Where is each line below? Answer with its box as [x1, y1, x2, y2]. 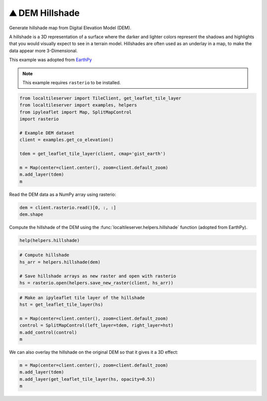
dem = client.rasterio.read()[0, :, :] [19, 205, 116, 210]
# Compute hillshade [19, 252, 69, 258]
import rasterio [19, 116, 59, 122]
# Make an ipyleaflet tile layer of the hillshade [19, 295, 145, 300]
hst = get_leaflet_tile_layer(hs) [19, 302, 103, 307]
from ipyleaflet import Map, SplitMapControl [19, 109, 132, 115]
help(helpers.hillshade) [19, 237, 80, 243]
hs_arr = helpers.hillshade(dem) [19, 259, 101, 265]
